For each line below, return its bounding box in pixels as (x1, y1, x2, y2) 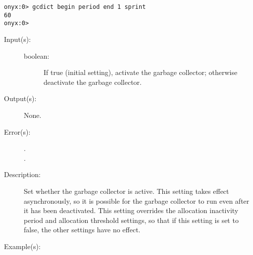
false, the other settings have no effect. (24, 224, 141, 235)
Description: (4, 169, 41, 180)
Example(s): (4, 241, 41, 251)
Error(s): (4, 126, 31, 137)
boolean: (24, 50, 50, 61)
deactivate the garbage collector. (44, 76, 142, 87)
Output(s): (4, 93, 37, 104)
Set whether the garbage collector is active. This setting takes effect (24, 185, 229, 196)
